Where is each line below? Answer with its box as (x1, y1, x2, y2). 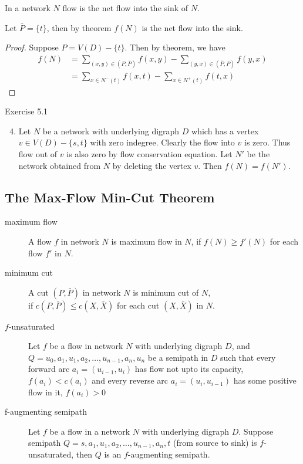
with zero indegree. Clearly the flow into (90, 136, 235, 148)
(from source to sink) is (173, 436, 257, 449)
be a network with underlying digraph (42, 124, 180, 137)
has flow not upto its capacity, (134, 363, 244, 375)
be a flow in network (49, 340, 123, 352)
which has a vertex (191, 124, 259, 137)
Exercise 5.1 (5, 105, 48, 117)
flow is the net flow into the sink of (62, 2, 188, 13)
